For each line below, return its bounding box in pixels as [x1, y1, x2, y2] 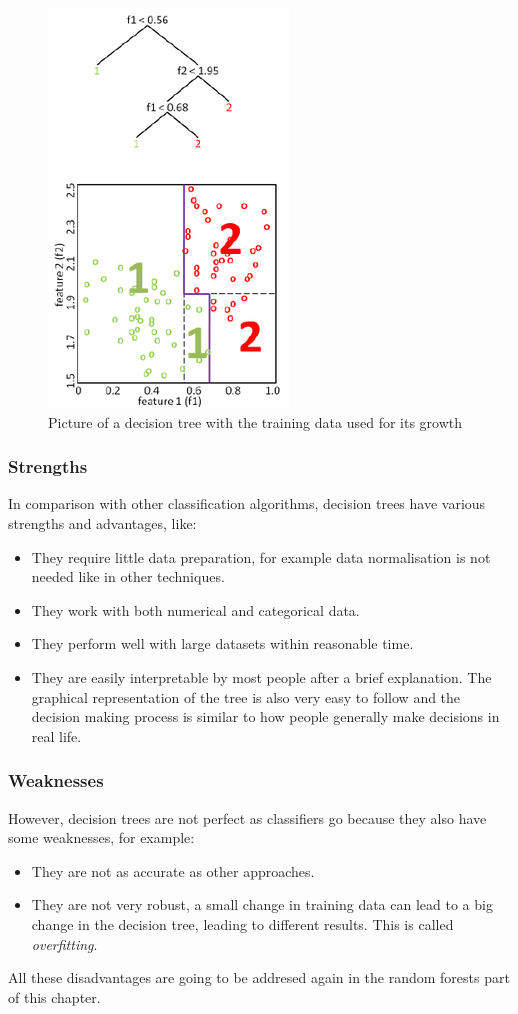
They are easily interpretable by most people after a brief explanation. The [31, 666, 492, 687]
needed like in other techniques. [31, 566, 225, 587]
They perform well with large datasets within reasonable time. [31, 633, 414, 654]
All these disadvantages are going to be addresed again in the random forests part [8, 967, 510, 988]
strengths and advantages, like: [8, 513, 197, 533]
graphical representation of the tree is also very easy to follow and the [31, 686, 461, 707]
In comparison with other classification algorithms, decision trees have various [8, 493, 486, 514]
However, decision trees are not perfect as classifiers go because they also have [8, 807, 487, 828]
